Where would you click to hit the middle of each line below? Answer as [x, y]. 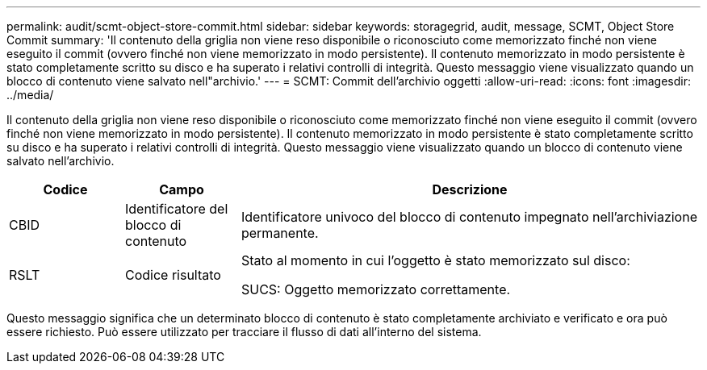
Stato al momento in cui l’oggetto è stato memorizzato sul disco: [435, 260]
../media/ [30, 95]
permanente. [280, 233]
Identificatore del [176, 209]
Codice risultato [173, 275]
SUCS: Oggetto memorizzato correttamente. [376, 289]
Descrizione [470, 189]
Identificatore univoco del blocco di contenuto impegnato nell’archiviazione [469, 217]
